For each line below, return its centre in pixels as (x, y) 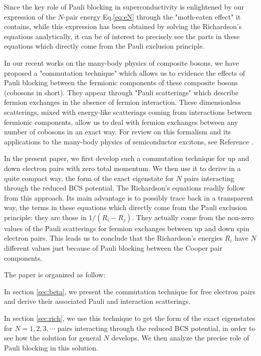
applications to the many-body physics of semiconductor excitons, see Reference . (129, 141)
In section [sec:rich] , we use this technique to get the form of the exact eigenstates (130, 318)
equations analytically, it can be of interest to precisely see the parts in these (122, 36)
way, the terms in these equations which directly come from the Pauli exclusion (126, 207)
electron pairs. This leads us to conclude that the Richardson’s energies (113, 238)
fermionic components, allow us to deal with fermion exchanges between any (121, 122)
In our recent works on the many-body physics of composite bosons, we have (121, 62)
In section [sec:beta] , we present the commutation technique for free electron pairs (130, 291)
